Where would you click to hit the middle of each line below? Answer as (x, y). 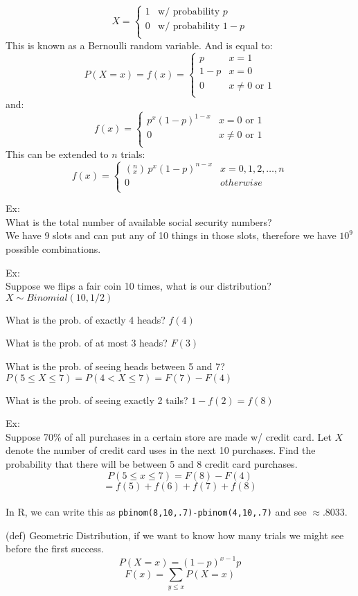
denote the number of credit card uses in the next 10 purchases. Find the (161, 450)
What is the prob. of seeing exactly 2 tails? (97, 400)
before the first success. (55, 549)
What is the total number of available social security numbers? (139, 221)
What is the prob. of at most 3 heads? (87, 343)
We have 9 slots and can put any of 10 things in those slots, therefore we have (171, 235)
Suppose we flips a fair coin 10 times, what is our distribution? (138, 286)
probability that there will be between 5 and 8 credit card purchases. (152, 463)
